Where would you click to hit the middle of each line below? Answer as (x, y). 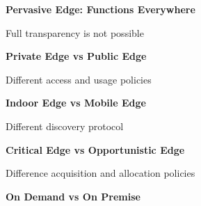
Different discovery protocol (65, 126)
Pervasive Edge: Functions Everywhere (100, 9)
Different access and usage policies (79, 79)
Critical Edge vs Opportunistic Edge (95, 149)
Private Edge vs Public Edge (76, 56)
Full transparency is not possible (75, 32)
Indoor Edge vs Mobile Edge (76, 103)
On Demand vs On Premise (73, 196)
